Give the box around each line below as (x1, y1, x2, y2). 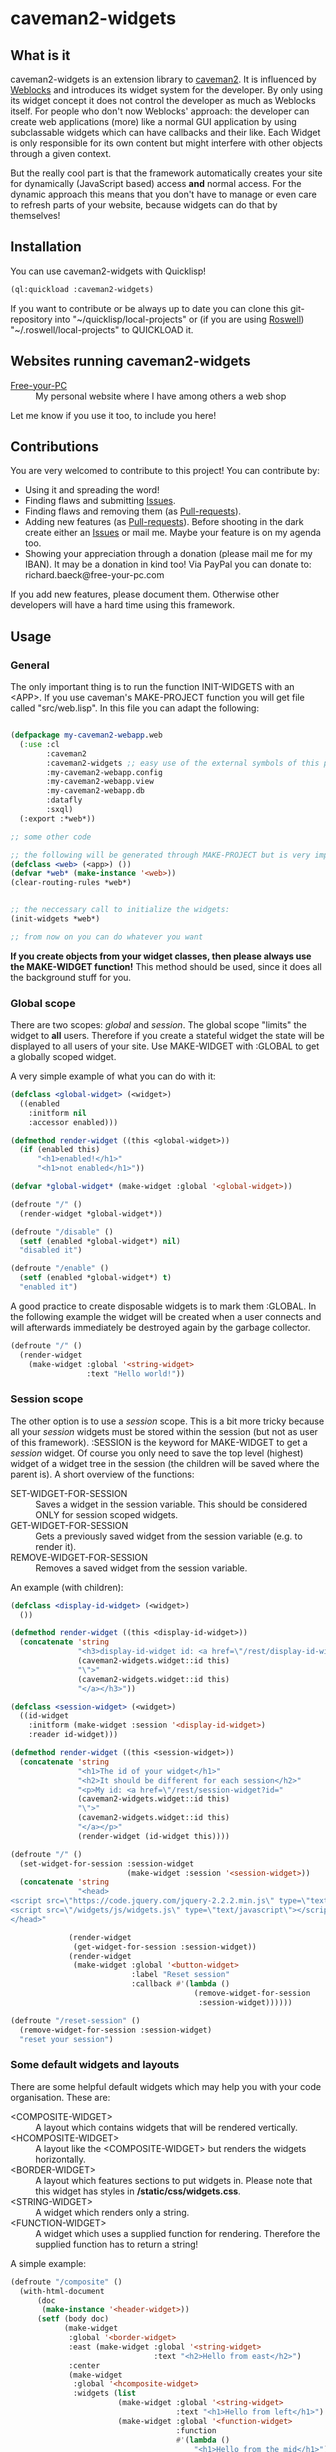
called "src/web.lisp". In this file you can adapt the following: (10, 702, 260, 714)
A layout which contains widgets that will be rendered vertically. (35, 2121, 298, 2133)
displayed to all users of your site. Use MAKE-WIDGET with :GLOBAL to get (10, 1040, 320, 1052)
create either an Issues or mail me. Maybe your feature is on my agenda (24, 527, 322, 539)
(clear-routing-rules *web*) (10, 878, 132, 888)
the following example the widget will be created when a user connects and (10, 1310, 322, 1322)
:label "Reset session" (131, 1970, 230, 1980)
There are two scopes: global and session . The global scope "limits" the (10, 1019, 308, 1031)
